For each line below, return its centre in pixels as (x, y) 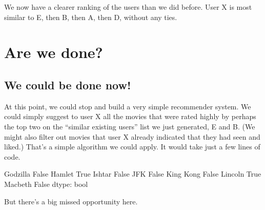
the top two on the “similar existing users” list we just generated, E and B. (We (130, 126)
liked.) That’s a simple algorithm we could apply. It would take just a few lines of (132, 147)
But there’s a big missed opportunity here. (71, 201)
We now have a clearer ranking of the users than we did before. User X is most (128, 7)
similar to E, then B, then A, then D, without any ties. (91, 17)
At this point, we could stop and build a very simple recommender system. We (128, 106)
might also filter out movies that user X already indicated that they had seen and (132, 136)
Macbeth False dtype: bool (46, 184)
